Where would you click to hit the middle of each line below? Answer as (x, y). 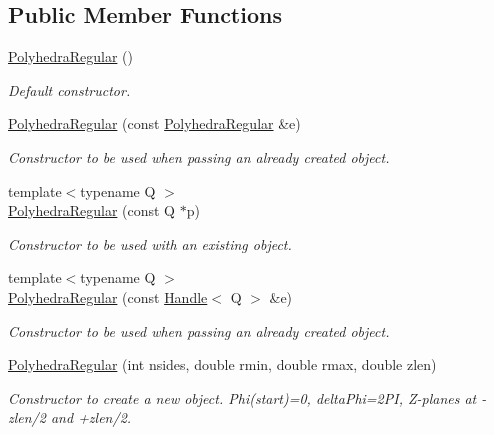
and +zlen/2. (91, 417)
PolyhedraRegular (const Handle (108, 296)
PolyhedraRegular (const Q (92, 210)
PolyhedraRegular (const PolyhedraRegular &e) (154, 123)
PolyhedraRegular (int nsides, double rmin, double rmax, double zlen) (222, 364)
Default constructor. (69, 89)
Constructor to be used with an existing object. (150, 243)
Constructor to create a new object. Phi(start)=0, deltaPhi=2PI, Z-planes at (242, 397)
